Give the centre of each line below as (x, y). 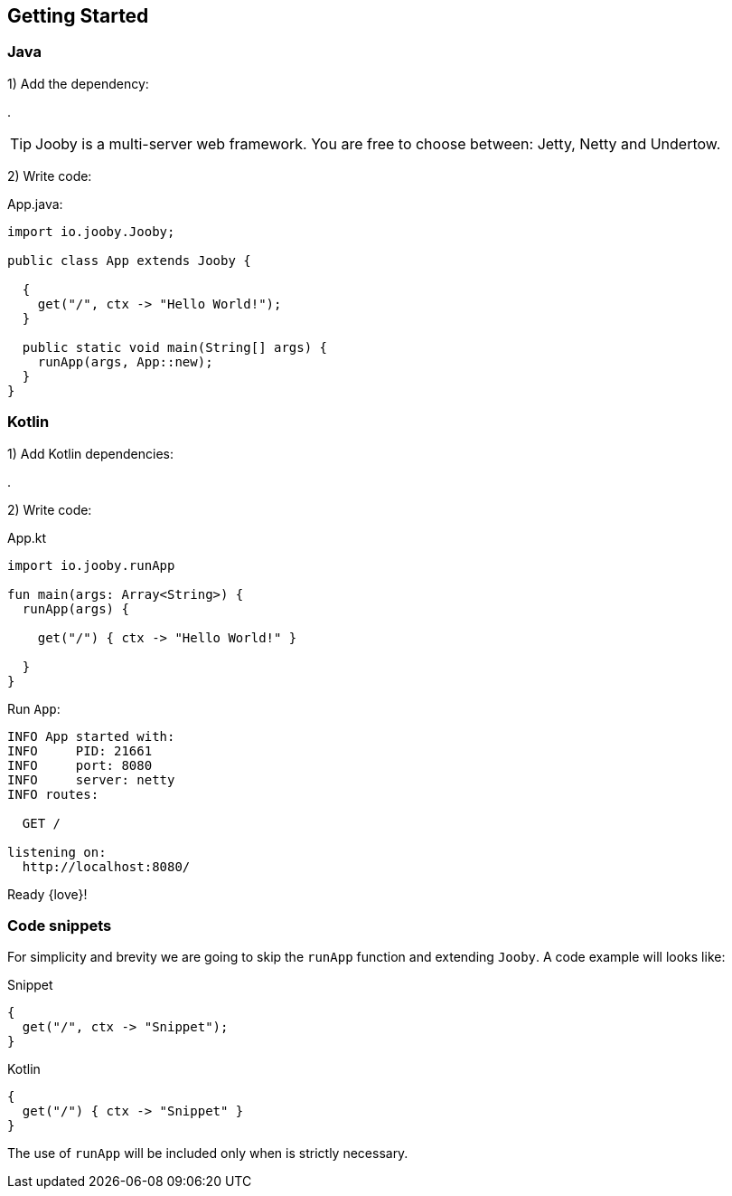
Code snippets (60, 925)
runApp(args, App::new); (125, 361)
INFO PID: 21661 (80, 750)
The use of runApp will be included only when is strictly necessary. (208, 1153)
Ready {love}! (47, 894)
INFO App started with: (91, 736)
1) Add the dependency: (78, 83)
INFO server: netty (91, 779)
